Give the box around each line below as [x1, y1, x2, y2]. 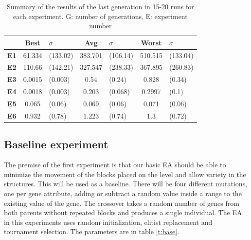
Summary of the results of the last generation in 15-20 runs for [7, 1, 194, 11]
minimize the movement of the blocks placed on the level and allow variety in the [4, 169, 246, 179]
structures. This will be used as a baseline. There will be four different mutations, [4, 179, 248, 189]
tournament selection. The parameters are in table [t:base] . [4, 226, 179, 237]
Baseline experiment [4, 137, 108, 152]
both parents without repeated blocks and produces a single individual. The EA [4, 207, 242, 218]
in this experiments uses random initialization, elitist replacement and [4, 217, 213, 227]
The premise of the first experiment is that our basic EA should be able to [4, 160, 226, 170]
